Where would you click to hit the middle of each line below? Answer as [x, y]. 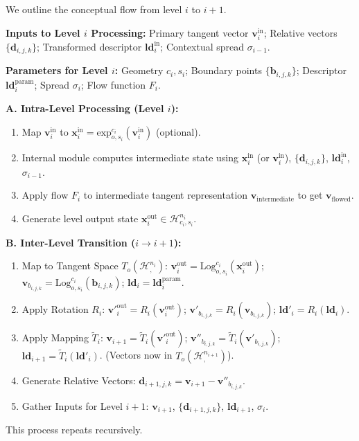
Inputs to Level [43, 32]
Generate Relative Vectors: [79, 380]
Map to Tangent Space [70, 265]
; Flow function [113, 84]
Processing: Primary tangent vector [170, 32]
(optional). [178, 131]
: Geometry [139, 70]
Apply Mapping [55, 337]
